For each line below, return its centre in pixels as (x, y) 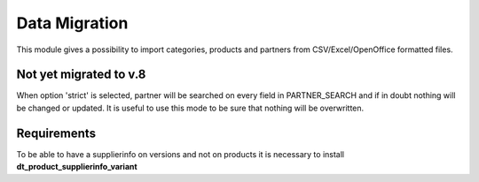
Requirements (56, 133)
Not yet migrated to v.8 (81, 75)
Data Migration (72, 23)
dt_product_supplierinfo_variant (77, 167)
